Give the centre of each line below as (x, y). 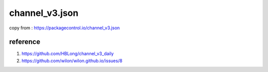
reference (25, 42)
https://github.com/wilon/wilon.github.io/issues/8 (72, 61)
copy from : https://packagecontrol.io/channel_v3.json (65, 28)
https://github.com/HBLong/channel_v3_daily (68, 54)
